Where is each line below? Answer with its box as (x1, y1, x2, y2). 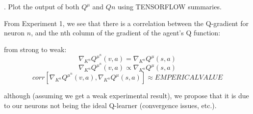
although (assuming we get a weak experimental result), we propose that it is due (4, 90, 249, 101)
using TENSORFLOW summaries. (117, 1, 222, 11)
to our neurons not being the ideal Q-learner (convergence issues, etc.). (4, 100, 217, 111)
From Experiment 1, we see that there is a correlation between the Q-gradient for (4, 18, 249, 28)
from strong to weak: (4, 44, 67, 54)
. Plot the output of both (4, 1, 79, 11)
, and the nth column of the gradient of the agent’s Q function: (31, 28, 221, 38)
